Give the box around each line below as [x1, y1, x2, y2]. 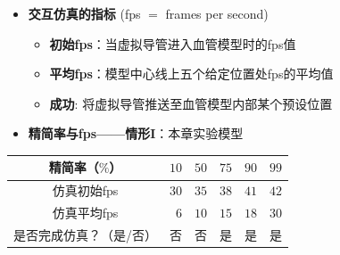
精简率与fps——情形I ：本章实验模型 [28, 124, 244, 143]
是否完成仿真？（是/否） [13, 226, 157, 243]
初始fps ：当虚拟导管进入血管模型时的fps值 [49, 34, 296, 53]
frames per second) [165, 4, 269, 22]
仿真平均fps [52, 203, 119, 222]
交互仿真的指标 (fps [28, 4, 141, 22]
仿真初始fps [52, 181, 119, 200]
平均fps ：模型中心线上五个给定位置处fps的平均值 [49, 64, 334, 83]
